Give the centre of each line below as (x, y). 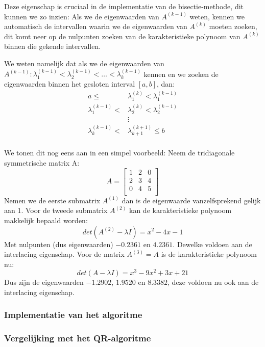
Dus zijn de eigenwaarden (44, 282)
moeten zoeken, (233, 26)
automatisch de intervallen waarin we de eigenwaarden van (96, 26)
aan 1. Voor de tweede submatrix (56, 210)
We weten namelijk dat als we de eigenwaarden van (84, 63)
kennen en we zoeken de (181, 74)
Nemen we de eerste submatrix (52, 200)
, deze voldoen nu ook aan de (213, 282)
